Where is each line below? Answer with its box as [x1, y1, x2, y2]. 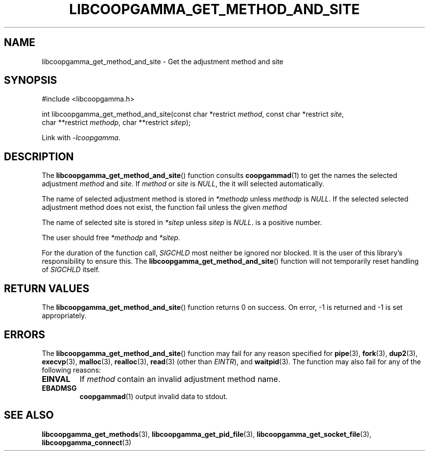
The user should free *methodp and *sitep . [42, 233, 180, 242]
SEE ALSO [4, 409, 54, 422]
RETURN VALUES [4, 282, 90, 295]
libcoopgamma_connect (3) [42, 438, 132, 447]
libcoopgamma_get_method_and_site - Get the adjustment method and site [42, 57, 284, 66]
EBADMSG [42, 383, 77, 392]
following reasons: [42, 365, 101, 374]
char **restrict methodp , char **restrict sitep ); [42, 118, 191, 127]
